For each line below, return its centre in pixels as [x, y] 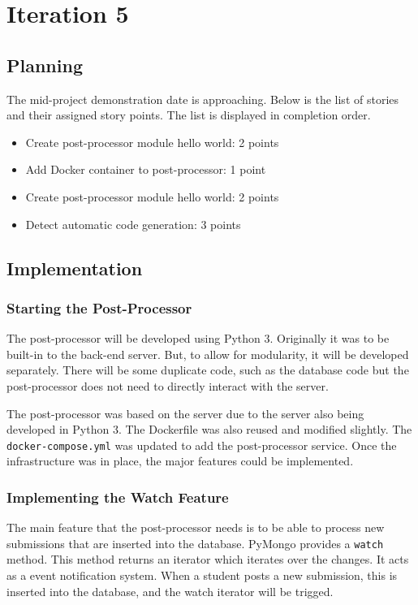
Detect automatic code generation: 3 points [133, 224]
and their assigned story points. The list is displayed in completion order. [189, 115]
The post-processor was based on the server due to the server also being [185, 413]
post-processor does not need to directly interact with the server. [168, 385]
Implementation [75, 268]
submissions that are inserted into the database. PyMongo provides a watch [195, 543]
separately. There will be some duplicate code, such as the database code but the [208, 370]
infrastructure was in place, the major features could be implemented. [180, 461]
